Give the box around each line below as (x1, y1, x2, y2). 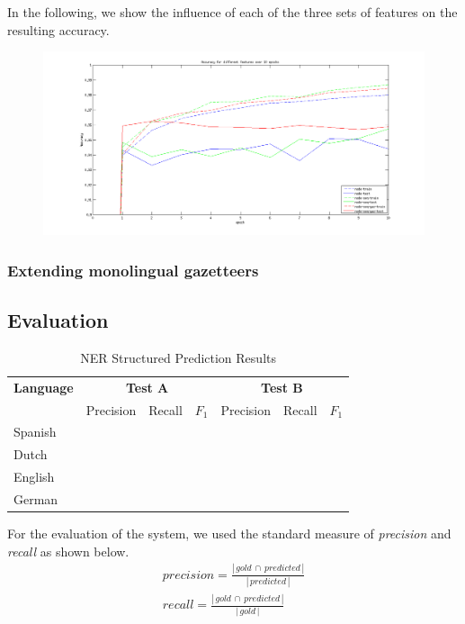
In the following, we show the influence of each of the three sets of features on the (7, 3, 458, 21)
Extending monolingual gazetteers (7, 258, 259, 281)
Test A (125, 377, 169, 396)
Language (13, 377, 74, 396)
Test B (261, 377, 303, 396)
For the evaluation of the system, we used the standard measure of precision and (7, 524, 452, 543)
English (13, 467, 55, 486)
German (13, 490, 58, 509)
